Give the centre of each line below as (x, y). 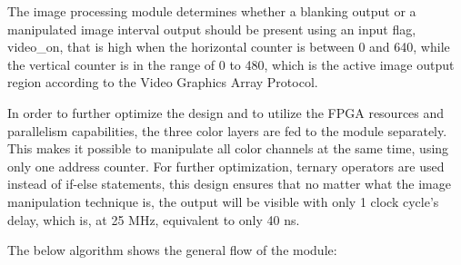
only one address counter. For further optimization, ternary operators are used (226, 166)
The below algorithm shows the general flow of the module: (172, 250)
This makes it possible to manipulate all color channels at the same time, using (228, 148)
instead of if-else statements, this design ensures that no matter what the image (229, 184)
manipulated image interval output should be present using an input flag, (212, 29)
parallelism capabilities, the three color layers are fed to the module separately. (227, 130)
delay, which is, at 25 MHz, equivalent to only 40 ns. (154, 219)
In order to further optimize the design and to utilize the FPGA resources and (226, 112)
